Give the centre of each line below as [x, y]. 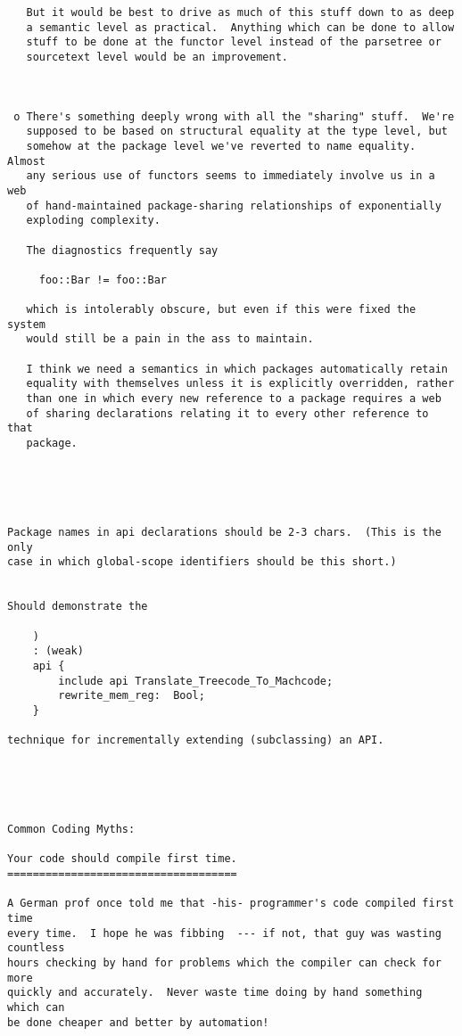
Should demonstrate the [78, 607]
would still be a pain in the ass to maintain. [170, 339]
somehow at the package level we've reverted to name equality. [221, 146]
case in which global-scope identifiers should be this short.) [202, 562]
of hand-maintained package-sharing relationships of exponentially [234, 206]
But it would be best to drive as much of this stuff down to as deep [240, 12]
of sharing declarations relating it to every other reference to [227, 413]
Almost [26, 161]
